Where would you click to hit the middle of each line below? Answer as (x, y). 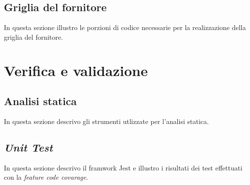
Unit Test (28, 147)
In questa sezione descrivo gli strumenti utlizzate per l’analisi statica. (106, 121)
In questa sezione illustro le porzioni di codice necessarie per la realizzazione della (125, 27)
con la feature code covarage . (46, 177)
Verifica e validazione (76, 70)
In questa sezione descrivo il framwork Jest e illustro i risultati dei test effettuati (123, 167)
